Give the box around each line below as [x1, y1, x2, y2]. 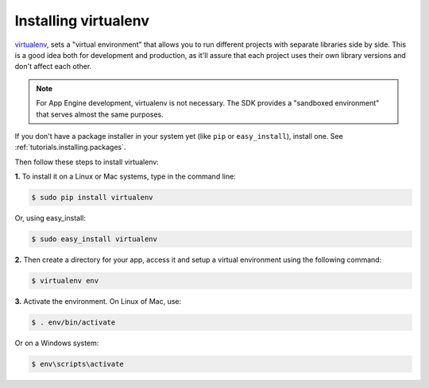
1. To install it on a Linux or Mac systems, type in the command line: [14, 171, 236, 182]
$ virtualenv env [31, 276, 99, 285]
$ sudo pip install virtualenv [31, 193, 154, 202]
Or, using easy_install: [14, 213, 87, 223]
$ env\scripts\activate [31, 359, 125, 368]
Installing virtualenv [14, 12, 150, 29]
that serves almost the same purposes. [36, 109, 164, 119]
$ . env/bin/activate [31, 317, 116, 327]
